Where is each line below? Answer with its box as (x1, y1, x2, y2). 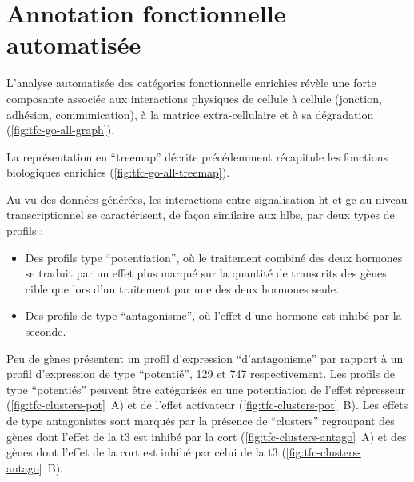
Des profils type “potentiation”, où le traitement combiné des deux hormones (25, 249, 403, 265)
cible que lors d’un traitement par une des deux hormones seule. (25, 280, 339, 297)
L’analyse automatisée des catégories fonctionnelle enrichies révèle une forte (6, 74, 376, 91)
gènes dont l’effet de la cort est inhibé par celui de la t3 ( (6, 444, 286, 460)
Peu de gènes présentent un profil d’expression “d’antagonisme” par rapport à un (6, 349, 404, 366)
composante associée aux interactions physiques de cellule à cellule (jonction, (6, 90, 382, 106)
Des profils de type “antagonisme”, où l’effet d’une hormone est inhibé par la (25, 307, 402, 324)
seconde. (25, 323, 66, 340)
